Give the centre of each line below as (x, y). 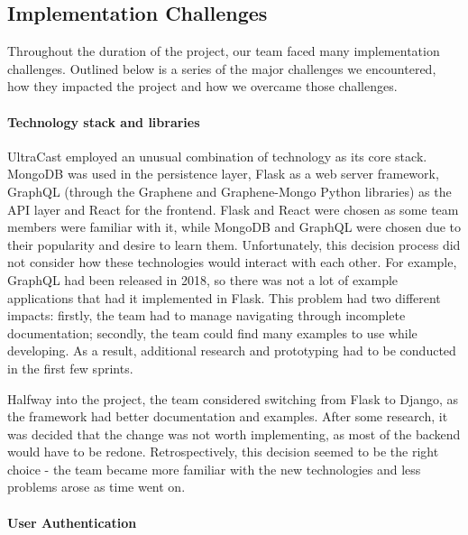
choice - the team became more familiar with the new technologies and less (214, 469)
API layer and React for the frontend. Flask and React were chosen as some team (233, 209)
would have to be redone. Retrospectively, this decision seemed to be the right (223, 452)
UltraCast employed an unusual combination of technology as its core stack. (217, 156)
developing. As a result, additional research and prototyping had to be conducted (232, 351)
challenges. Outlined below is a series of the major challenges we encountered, (222, 68)
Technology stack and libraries (104, 121)
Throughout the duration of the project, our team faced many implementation (224, 51)
